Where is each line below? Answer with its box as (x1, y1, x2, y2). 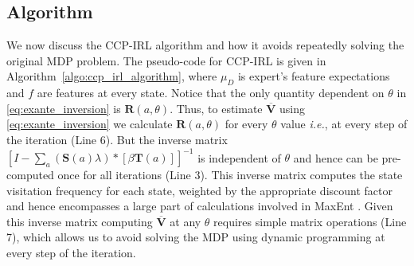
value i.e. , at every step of (280, 115, 408, 132)
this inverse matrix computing (6, 213, 153, 229)
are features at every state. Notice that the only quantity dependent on (37, 84, 385, 101)
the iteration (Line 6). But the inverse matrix (6, 131, 228, 147)
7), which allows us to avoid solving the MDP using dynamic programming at (6, 229, 385, 245)
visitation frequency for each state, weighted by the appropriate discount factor (6, 182, 393, 198)
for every (225, 115, 268, 132)
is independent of (197, 149, 281, 166)
